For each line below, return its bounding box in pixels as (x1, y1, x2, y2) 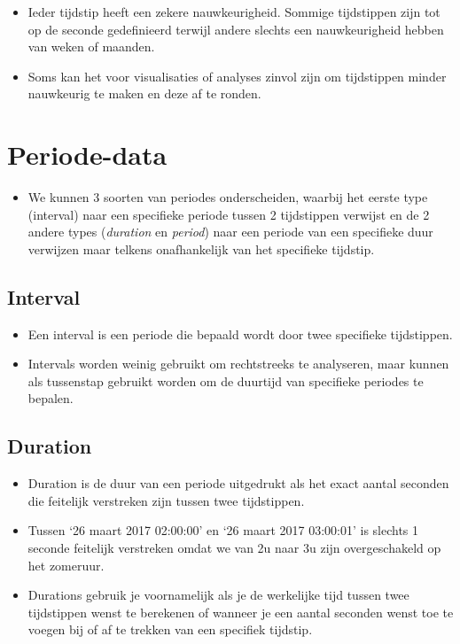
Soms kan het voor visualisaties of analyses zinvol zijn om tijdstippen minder (27, 66, 447, 85)
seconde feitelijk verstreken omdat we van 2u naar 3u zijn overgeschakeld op (27, 539, 441, 557)
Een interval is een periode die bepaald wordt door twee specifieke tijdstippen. (27, 324, 453, 343)
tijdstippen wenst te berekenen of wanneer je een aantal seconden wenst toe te (27, 602, 454, 621)
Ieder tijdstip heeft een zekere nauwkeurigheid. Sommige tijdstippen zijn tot (27, 3, 441, 20)
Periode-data (7, 136, 168, 173)
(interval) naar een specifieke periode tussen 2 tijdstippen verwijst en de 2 (27, 205, 430, 223)
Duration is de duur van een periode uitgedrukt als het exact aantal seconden (27, 474, 449, 493)
